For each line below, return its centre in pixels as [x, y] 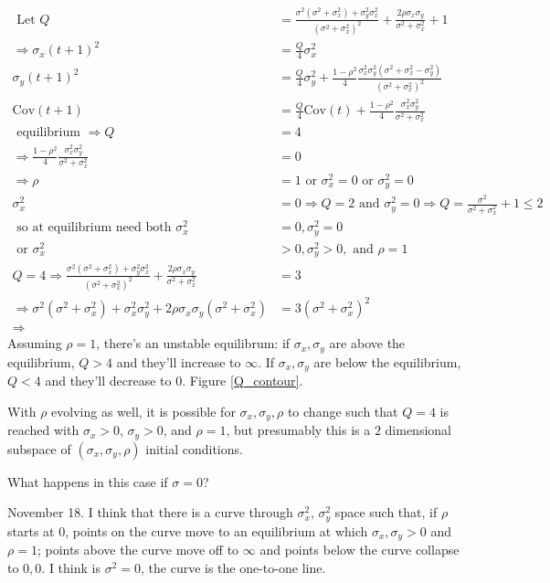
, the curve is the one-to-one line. [233, 567]
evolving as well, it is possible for [143, 411]
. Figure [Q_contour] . [243, 381]
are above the [367, 343]
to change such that [343, 411]
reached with [43, 430]
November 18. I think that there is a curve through [150, 512]
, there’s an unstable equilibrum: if [193, 343]
